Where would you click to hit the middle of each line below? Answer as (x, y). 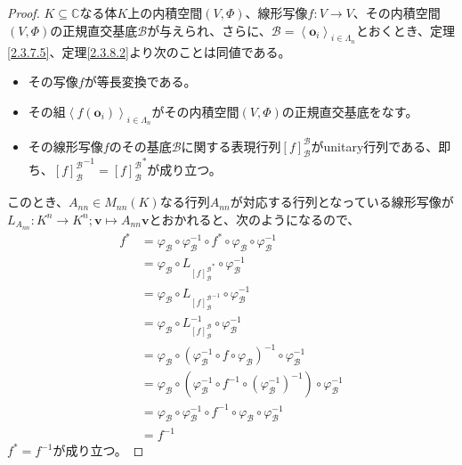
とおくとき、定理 (405, 30)
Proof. (24, 12)
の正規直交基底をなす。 (350, 111)
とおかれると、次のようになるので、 (255, 219)
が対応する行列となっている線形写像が (342, 202)
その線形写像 (65, 146)
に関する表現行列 (231, 146)
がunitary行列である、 (375, 146)
